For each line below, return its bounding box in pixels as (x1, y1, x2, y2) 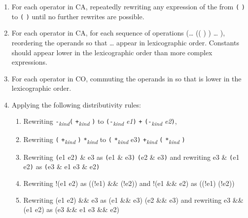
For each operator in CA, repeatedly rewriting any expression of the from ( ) (11, 1, 245, 11)
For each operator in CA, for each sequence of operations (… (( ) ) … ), (11, 28, 225, 38)
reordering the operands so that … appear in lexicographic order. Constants (11, 37, 239, 47)
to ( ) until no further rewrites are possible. (11, 11, 144, 21)
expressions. (11, 57, 48, 67)
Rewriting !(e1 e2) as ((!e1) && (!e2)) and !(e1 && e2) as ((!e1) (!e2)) (23, 178, 235, 188)
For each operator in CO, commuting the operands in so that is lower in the (11, 73, 242, 83)
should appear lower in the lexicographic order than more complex (11, 47, 213, 57)
